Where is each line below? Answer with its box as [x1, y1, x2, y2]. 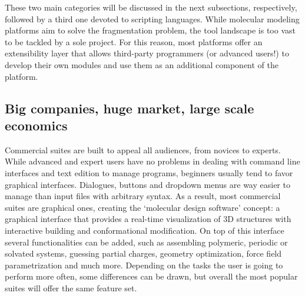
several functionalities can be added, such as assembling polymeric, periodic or [5, 236, 288, 248]
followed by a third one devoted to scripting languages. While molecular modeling [5, 12, 300, 25]
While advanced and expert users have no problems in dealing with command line [5, 155, 300, 167]
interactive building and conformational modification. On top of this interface [5, 224, 284, 236]
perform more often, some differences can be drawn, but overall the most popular [5, 270, 298, 282]
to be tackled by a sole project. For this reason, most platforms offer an [5, 35, 263, 48]
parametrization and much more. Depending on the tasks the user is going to [5, 258, 283, 271]
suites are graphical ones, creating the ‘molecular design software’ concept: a [5, 201, 280, 213]
